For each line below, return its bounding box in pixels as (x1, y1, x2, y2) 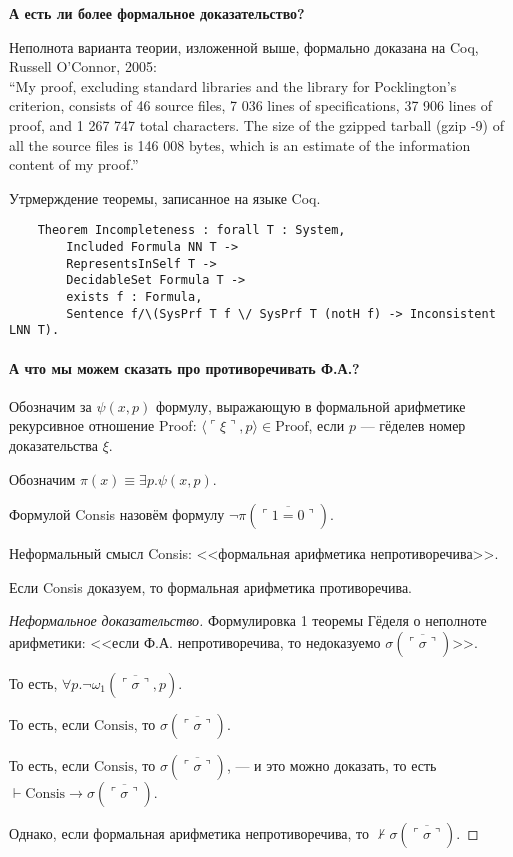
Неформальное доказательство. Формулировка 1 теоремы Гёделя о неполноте (9, 610, 487, 631)
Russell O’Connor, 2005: (9, 56, 157, 77)
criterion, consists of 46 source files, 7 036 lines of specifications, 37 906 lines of (9, 95, 492, 116)
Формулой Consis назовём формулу (9, 504, 225, 525)
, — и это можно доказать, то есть (226, 754, 437, 775)
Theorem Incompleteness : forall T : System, (37, 223, 346, 238)
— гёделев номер (360, 415, 466, 436)
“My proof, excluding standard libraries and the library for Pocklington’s (9, 75, 457, 96)
